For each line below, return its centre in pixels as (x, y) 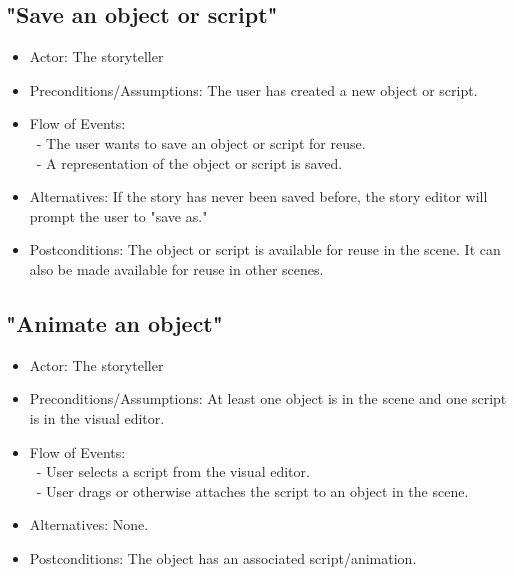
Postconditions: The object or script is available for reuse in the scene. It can (265, 249)
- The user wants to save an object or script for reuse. (201, 142)
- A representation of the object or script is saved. (189, 162)
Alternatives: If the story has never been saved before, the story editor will (258, 196)
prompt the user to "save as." (118, 215)
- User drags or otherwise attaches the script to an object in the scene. (252, 490)
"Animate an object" (114, 322)
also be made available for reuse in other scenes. (176, 268)
